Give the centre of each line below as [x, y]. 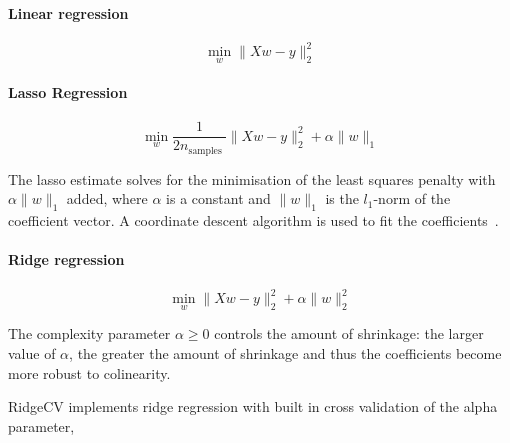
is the [342, 198]
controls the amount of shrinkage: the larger [349, 333]
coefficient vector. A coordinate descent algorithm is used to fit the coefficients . [253, 220]
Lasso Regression [68, 92]
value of [32, 352]
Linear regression [68, 12]
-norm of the [412, 198]
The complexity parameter [89, 333]
